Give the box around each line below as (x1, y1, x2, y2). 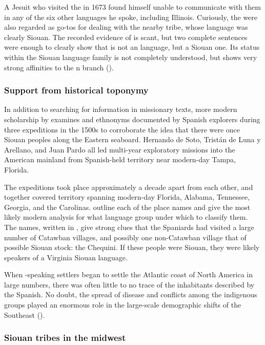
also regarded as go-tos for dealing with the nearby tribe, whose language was (4, 22, 248, 32)
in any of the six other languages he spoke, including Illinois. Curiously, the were (4, 11, 258, 22)
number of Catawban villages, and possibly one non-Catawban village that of (4, 232, 247, 242)
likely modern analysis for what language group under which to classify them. (4, 212, 248, 222)
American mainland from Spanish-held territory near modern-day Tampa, (4, 154, 236, 165)
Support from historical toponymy (4, 84, 149, 97)
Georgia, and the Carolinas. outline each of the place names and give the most (4, 201, 251, 212)
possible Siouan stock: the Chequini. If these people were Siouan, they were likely (4, 242, 260, 253)
